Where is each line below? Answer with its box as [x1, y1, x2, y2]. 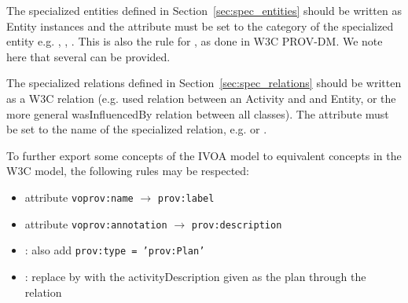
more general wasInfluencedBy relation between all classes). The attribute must [6, 105, 389, 122]
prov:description [191, 219, 282, 231]
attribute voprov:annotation [24, 215, 167, 232]
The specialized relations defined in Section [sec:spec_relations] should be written [6, 75, 402, 91]
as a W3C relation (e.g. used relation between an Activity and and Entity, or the [6, 89, 396, 106]
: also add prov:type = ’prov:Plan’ [24, 242, 205, 258]
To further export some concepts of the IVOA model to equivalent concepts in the [6, 147, 402, 163]
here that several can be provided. [6, 48, 171, 64]
